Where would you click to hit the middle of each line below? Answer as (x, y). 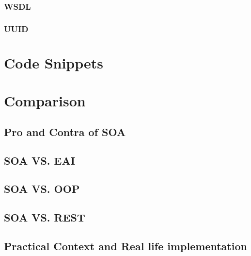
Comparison (45, 101)
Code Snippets (54, 62)
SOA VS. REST (45, 217)
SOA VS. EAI (39, 160)
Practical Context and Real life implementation (125, 246)
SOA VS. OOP (42, 189)
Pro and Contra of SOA (65, 131)
